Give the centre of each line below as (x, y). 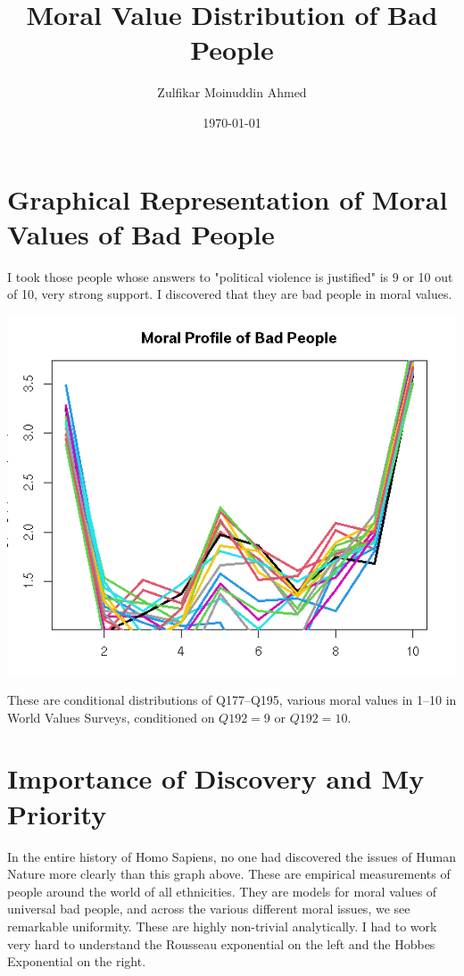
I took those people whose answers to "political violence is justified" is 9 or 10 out (230, 276)
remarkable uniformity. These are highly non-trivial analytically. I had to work (222, 926)
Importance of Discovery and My (216, 778)
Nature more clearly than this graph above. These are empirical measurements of (229, 874)
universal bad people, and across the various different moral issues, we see (209, 909)
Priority (57, 813)
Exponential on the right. (77, 961)
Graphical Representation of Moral (228, 199)
